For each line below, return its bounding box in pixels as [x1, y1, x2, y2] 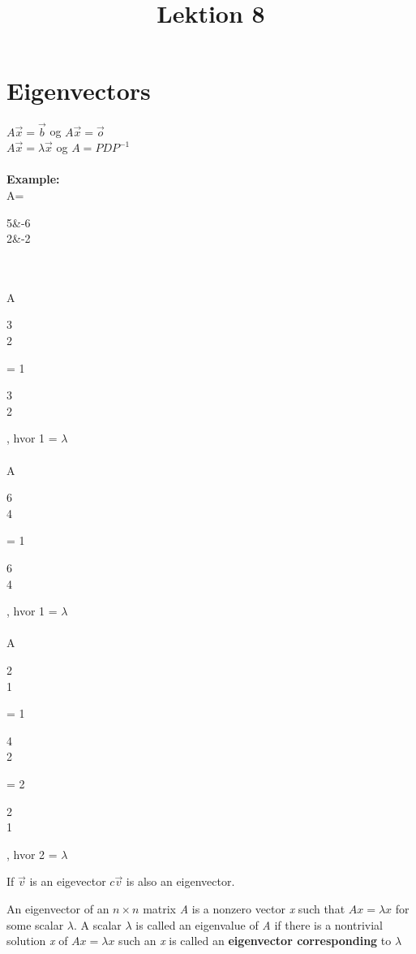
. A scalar [74, 916, 122, 933]
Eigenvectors [6, 74, 151, 107]
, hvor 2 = [6, 845, 58, 862]
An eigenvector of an [6, 900, 109, 917]
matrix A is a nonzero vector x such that [143, 900, 345, 917]
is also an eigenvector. [126, 873, 235, 890]
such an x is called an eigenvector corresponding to [118, 932, 392, 949]
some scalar [6, 916, 64, 933]
